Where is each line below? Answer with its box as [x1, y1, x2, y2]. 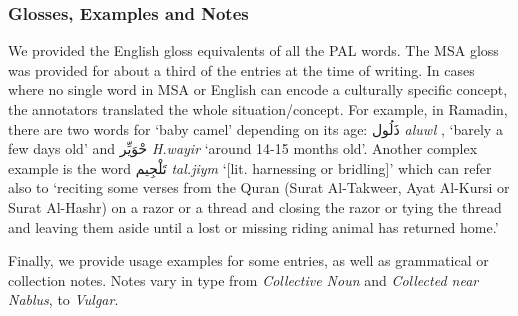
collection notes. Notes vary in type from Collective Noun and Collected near [8, 269, 479, 290]
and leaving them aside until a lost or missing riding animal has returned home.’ [8, 216, 499, 237]
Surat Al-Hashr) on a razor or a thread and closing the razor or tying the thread [8, 196, 502, 217]
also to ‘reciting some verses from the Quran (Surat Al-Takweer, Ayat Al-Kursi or [8, 177, 510, 198]
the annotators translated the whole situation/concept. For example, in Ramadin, [8, 99, 508, 119]
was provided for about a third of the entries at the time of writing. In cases [8, 59, 475, 80]
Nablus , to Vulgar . [8, 289, 119, 310]
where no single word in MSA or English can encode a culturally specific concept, [8, 79, 508, 100]
